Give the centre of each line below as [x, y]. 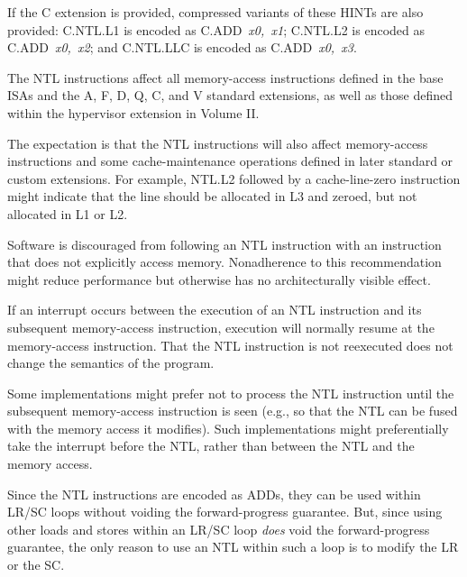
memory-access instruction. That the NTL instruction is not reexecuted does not [230, 345]
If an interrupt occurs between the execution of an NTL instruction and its [215, 310]
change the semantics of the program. [111, 363]
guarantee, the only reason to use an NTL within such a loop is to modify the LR [233, 547]
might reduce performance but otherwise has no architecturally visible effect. [219, 279]
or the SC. [36, 565]
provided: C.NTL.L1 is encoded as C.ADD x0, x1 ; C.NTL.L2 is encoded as [216, 29]
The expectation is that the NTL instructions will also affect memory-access [218, 143]
